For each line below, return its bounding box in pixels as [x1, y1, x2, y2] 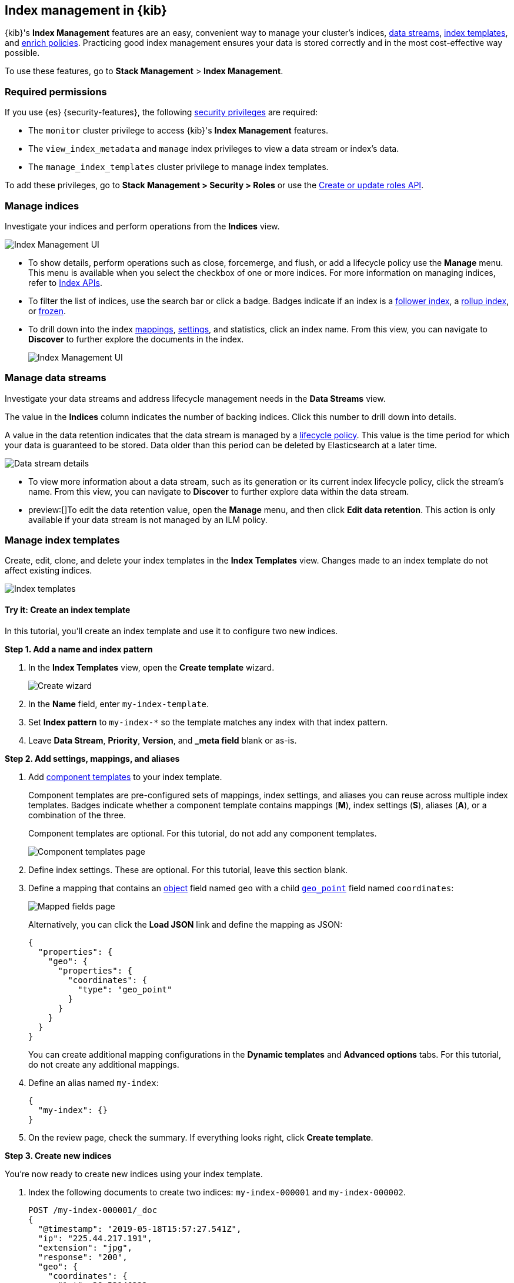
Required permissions [5, 85, 107, 98]
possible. [5, 48, 40, 58]
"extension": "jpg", [38, 1242, 133, 1252]
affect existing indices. [5, 565, 92, 576]
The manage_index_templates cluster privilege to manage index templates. [28, 162, 329, 172]
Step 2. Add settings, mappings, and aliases [5, 753, 180, 764]
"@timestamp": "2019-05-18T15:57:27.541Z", [38, 1224, 242, 1234]
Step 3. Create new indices [5, 1150, 112, 1161]
